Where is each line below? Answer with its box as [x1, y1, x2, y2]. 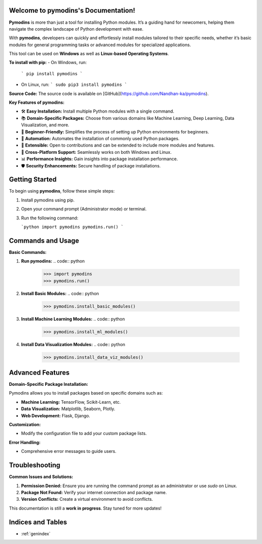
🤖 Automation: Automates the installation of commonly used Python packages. [21, 135, 180, 141]
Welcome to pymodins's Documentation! [9, 6, 135, 15]
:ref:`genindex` [21, 530, 51, 536]
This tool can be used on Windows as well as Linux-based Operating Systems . [9, 51, 169, 57]
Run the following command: [21, 215, 79, 221]
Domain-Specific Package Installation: [9, 381, 88, 387]
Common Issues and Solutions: [9, 474, 73, 480]
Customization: [9, 422, 41, 428]
